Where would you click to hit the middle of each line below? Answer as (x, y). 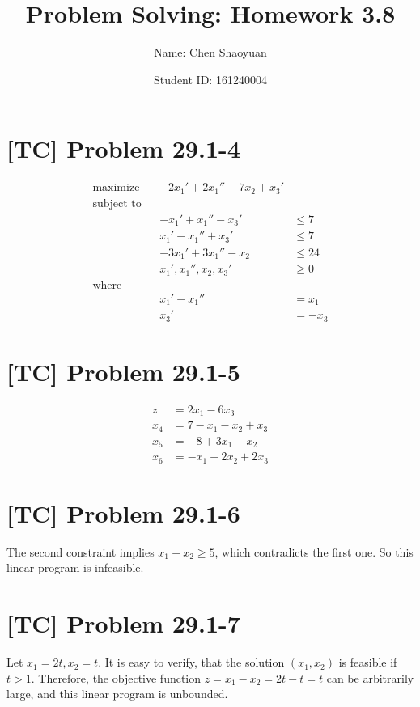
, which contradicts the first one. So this (314, 551)
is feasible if (368, 662)
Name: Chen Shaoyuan (210, 52)
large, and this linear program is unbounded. (117, 694)
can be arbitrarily (370, 677)
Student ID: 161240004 (210, 79)
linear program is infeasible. (75, 567)
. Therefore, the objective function (116, 677)
